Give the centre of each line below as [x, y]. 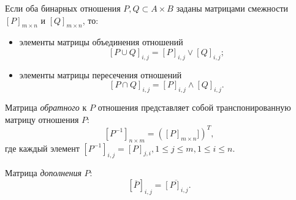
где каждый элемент [42, 148]
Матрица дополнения [43, 173]
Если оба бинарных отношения [63, 8]
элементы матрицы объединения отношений [101, 42]
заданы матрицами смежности [232, 8]
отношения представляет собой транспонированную [194, 107]
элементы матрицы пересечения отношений [101, 74]
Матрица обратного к [46, 107]
